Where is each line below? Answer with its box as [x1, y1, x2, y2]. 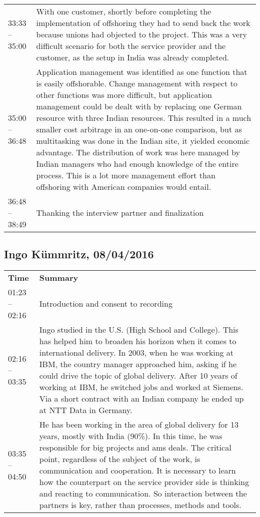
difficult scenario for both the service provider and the [36, 40, 226, 51]
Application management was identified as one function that [36, 66, 247, 77]
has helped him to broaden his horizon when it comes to [39, 335, 236, 347]
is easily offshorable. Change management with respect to [36, 77, 237, 89]
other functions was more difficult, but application [36, 89, 212, 100]
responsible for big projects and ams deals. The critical [39, 442, 231, 454]
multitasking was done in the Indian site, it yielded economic [36, 135, 250, 146]
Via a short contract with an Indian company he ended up [39, 393, 244, 405]
